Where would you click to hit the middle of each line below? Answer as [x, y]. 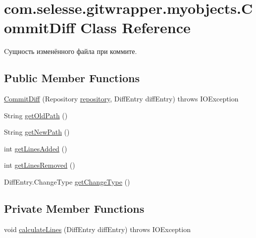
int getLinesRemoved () [40, 165]
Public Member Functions [72, 78]
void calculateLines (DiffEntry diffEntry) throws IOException [97, 229]
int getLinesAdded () [36, 148]
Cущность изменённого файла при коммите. [71, 51]
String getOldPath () [36, 115]
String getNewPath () [37, 132]
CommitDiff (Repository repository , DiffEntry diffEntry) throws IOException [121, 99]
